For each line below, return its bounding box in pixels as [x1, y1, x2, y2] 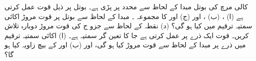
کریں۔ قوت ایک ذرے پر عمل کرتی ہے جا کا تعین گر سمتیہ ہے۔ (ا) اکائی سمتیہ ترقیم [4, 30, 249, 40]
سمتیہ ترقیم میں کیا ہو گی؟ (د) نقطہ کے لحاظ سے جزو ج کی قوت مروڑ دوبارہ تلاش [4, 20, 253, 31]
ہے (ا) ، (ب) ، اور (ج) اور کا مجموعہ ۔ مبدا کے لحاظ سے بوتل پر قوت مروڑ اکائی [4, 11, 243, 21]
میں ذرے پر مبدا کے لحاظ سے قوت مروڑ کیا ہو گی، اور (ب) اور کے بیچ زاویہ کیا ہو [4, 40, 246, 50]
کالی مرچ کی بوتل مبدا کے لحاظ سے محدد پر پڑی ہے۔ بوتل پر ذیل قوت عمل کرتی [4, 1, 248, 11]
